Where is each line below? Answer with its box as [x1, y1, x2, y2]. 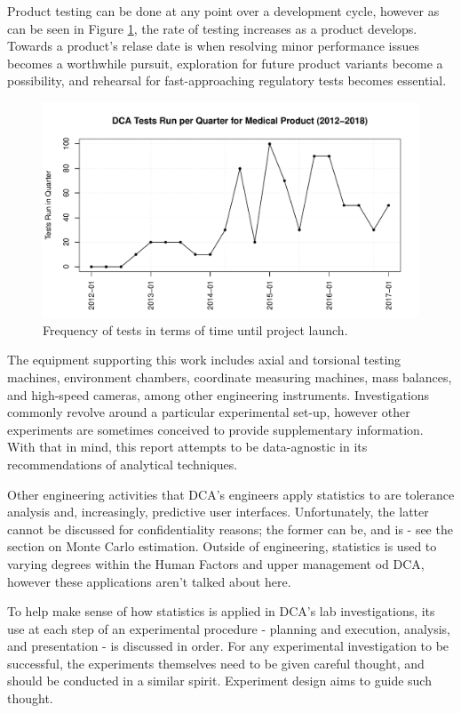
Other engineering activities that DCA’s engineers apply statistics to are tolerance [7, 485, 455, 503]
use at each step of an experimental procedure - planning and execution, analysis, [7, 619, 450, 637]
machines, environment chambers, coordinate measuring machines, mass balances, [7, 367, 452, 386]
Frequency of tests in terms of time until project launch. [43, 320, 348, 339]
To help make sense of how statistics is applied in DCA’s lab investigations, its [7, 602, 435, 621]
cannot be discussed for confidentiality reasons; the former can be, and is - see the [7, 519, 453, 538]
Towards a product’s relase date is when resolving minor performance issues [7, 36, 420, 55]
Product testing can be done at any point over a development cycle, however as [7, 2, 440, 20]
